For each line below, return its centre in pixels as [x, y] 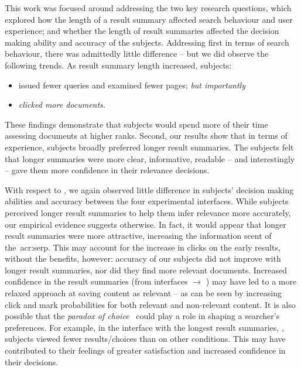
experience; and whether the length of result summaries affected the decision [142, 31]
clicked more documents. [62, 105]
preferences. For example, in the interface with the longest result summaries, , [144, 327]
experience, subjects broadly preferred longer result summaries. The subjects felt [149, 147]
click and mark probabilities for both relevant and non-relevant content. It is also [150, 304]
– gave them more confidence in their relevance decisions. [107, 170]
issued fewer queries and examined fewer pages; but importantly [132, 85]
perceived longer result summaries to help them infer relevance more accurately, [148, 212]
